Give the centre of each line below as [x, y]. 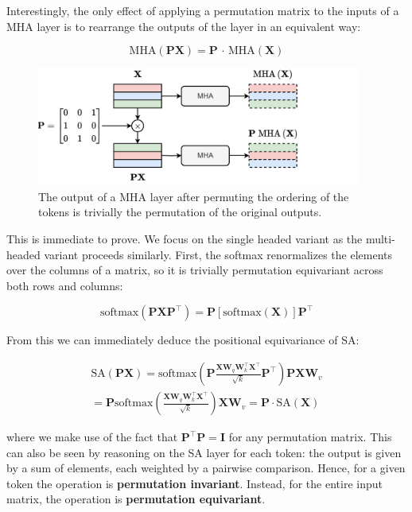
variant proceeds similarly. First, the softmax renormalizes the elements [218, 254]
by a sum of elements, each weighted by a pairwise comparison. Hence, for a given [206, 468]
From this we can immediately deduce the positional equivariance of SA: [183, 340]
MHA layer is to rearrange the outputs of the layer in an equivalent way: [184, 26]
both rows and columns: [65, 285]
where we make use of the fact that [92, 437]
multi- [380, 239]
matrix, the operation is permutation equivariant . [136, 499]
